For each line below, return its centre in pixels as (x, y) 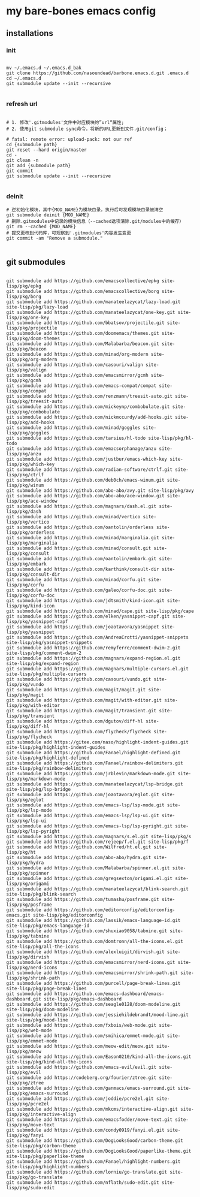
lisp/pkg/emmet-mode (32, 1041)
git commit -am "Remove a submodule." (54, 238)
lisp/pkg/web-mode (29, 1031)
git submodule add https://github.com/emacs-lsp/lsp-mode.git (85, 805)
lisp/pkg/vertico (28, 522)
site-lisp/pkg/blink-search (41, 894)
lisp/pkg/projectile (32, 328)
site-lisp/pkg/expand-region (43, 664)
